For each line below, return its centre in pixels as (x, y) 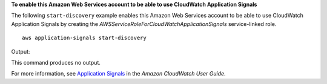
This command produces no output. (56, 62)
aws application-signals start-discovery (84, 38)
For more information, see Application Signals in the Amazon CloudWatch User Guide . (119, 74)
